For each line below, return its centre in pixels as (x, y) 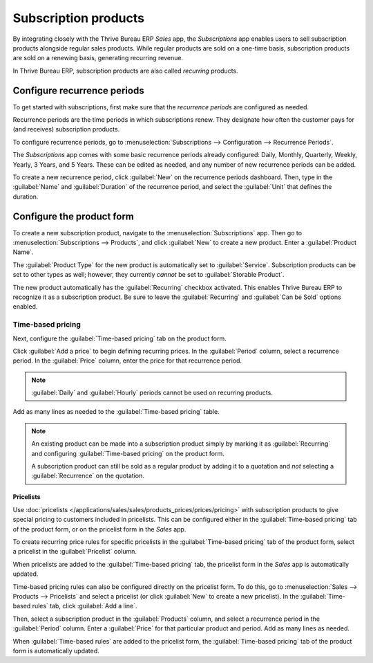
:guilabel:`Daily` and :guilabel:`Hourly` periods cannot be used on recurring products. (152, 393)
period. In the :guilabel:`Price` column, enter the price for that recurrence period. (127, 361)
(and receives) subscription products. (66, 129)
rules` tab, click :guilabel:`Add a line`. (85, 606)
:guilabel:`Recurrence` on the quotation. (88, 476)
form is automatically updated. (56, 651)
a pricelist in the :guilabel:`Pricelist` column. (75, 552)
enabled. (25, 307)
